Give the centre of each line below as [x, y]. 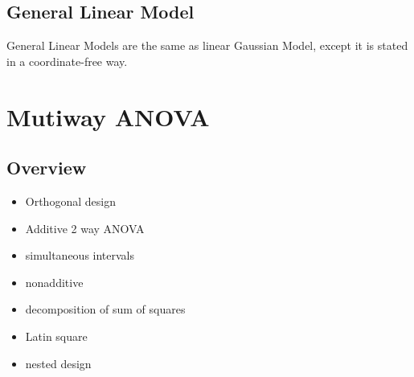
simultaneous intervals [80, 255]
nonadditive [54, 282]
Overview [47, 168]
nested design [58, 363]
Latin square [56, 336]
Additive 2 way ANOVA [85, 228]
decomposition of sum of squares [105, 309]
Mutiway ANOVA [108, 116]
